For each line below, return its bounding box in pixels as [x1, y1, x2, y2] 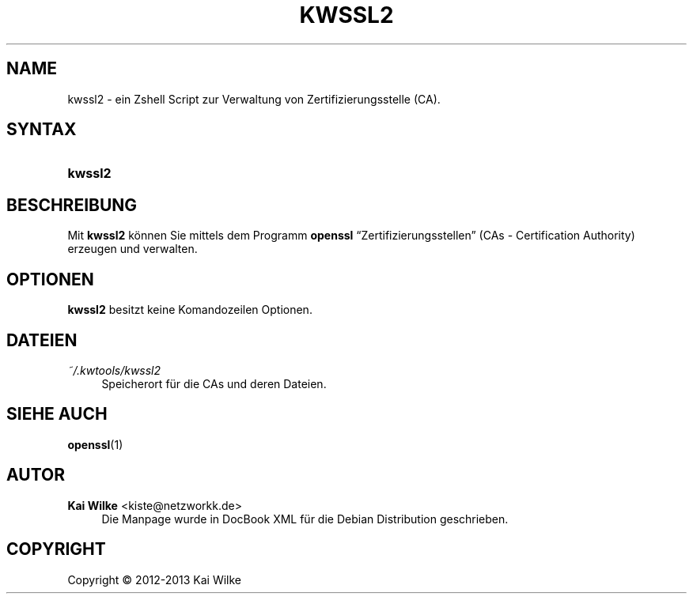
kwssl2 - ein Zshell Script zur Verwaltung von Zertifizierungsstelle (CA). [67, 92, 441, 106]
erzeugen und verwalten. [67, 242, 198, 256]
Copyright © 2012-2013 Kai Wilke [67, 572, 242, 587]
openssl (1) [67, 437, 123, 451]
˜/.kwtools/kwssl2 [67, 363, 161, 377]
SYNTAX [6, 119, 77, 140]
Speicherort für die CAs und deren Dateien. [101, 376, 327, 391]
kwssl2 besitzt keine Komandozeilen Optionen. [67, 303, 312, 317]
